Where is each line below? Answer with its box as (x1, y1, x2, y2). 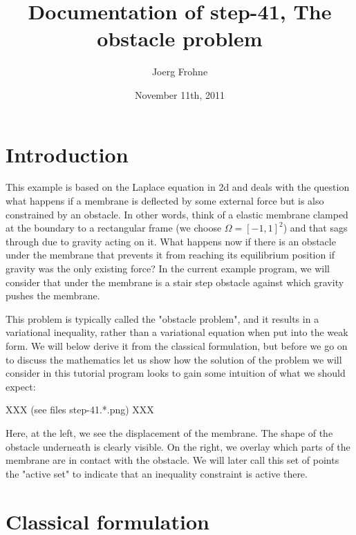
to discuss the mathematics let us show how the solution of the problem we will (6, 352, 342, 366)
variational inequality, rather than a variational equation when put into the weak (6, 325, 348, 339)
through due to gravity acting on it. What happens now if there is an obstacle (6, 234, 336, 248)
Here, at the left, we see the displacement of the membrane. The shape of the (6, 425, 333, 440)
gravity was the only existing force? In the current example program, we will (6, 261, 330, 275)
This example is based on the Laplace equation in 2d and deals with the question (6, 180, 350, 194)
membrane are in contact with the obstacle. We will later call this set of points (6, 453, 339, 467)
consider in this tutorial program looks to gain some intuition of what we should (6, 366, 346, 380)
